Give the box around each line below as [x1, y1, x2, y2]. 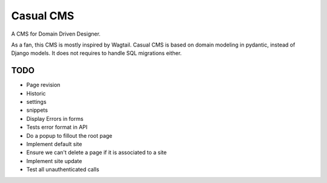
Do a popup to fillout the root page [26, 132, 113, 139]
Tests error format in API [26, 124, 88, 131]
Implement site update [26, 157, 82, 164]
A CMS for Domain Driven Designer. [11, 30, 101, 37]
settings [26, 98, 47, 106]
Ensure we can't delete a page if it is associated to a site [26, 149, 167, 156]
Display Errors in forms [26, 115, 84, 122]
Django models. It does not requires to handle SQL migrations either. [11, 50, 182, 57]
